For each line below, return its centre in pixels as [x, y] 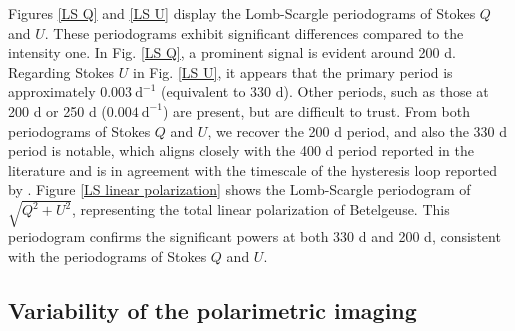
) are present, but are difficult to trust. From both [316, 110]
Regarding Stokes [61, 71]
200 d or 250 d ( [57, 110]
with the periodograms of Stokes [107, 256]
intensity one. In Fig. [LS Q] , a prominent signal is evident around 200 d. [232, 52]
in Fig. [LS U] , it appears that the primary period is [292, 71]
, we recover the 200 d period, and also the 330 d [357, 130]
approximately [52, 91]
